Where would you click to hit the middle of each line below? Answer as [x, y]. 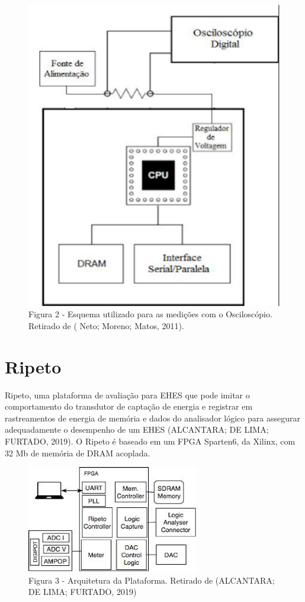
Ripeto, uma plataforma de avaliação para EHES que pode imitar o [127, 395]
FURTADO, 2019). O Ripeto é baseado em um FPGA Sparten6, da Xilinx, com [150, 441]
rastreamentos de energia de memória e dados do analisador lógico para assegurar [152, 418]
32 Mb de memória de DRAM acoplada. [78, 453]
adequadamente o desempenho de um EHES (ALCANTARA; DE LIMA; [137, 429]
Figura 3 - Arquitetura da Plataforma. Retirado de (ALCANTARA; [152, 580]
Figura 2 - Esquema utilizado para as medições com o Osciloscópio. [150, 314]
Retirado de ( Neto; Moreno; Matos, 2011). [106, 325]
